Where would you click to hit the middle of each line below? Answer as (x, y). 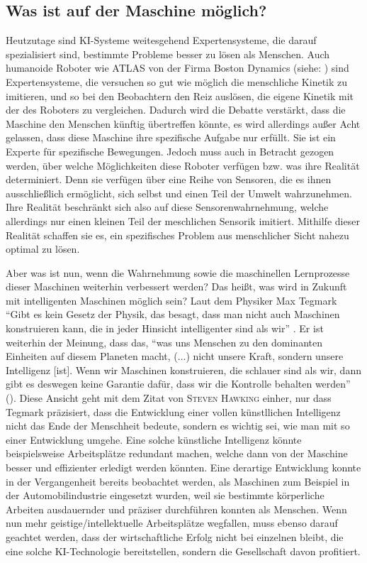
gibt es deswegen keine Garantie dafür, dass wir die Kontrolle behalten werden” (178, 384)
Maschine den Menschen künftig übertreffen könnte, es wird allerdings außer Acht (183, 123)
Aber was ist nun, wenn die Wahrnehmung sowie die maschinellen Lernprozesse (178, 272)
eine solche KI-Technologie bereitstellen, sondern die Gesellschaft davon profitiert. (183, 551)
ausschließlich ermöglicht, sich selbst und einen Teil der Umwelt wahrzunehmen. (179, 193)
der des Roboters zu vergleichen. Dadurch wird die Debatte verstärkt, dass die (176, 110)
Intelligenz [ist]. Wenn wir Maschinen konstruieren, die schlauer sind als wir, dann (183, 370)
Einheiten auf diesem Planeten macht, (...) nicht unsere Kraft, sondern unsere (175, 356)
